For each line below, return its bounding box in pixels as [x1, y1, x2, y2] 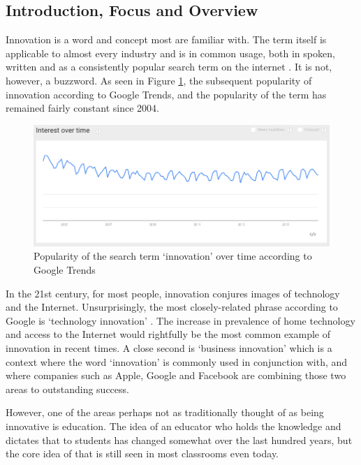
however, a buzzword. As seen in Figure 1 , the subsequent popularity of [6, 73, 312, 87]
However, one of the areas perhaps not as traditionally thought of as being [6, 405, 324, 420]
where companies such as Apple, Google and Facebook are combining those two [6, 368, 346, 383]
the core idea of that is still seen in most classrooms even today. [6, 446, 279, 461]
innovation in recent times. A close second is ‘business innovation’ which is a [6, 340, 332, 355]
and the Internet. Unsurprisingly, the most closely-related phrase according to [6, 300, 338, 314]
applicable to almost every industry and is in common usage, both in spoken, [6, 45, 335, 60]
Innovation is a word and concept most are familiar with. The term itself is [6, 32, 327, 47]
